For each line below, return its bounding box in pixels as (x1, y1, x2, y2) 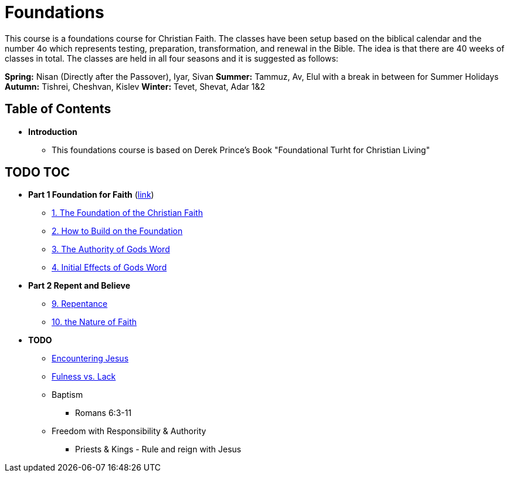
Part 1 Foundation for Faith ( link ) (28, 190, 154, 200)
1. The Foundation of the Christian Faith (52, 208, 203, 218)
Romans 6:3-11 (75, 408, 132, 418)
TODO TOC (5, 165, 70, 180)
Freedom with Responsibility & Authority (52, 426, 206, 437)
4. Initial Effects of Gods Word (52, 262, 167, 273)
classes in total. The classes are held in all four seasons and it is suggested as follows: (5, 53, 338, 63)
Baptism (52, 390, 83, 400)
